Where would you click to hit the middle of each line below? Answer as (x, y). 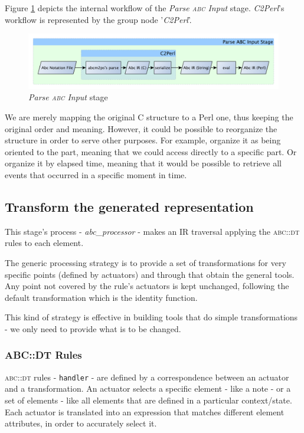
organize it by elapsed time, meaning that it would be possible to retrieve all (143, 163)
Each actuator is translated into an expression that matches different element (145, 411)
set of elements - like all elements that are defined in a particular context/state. (148, 400)
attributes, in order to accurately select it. (81, 423)
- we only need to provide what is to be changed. (93, 328)
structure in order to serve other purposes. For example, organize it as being (143, 140)
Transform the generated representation (129, 206)
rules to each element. (44, 243)
